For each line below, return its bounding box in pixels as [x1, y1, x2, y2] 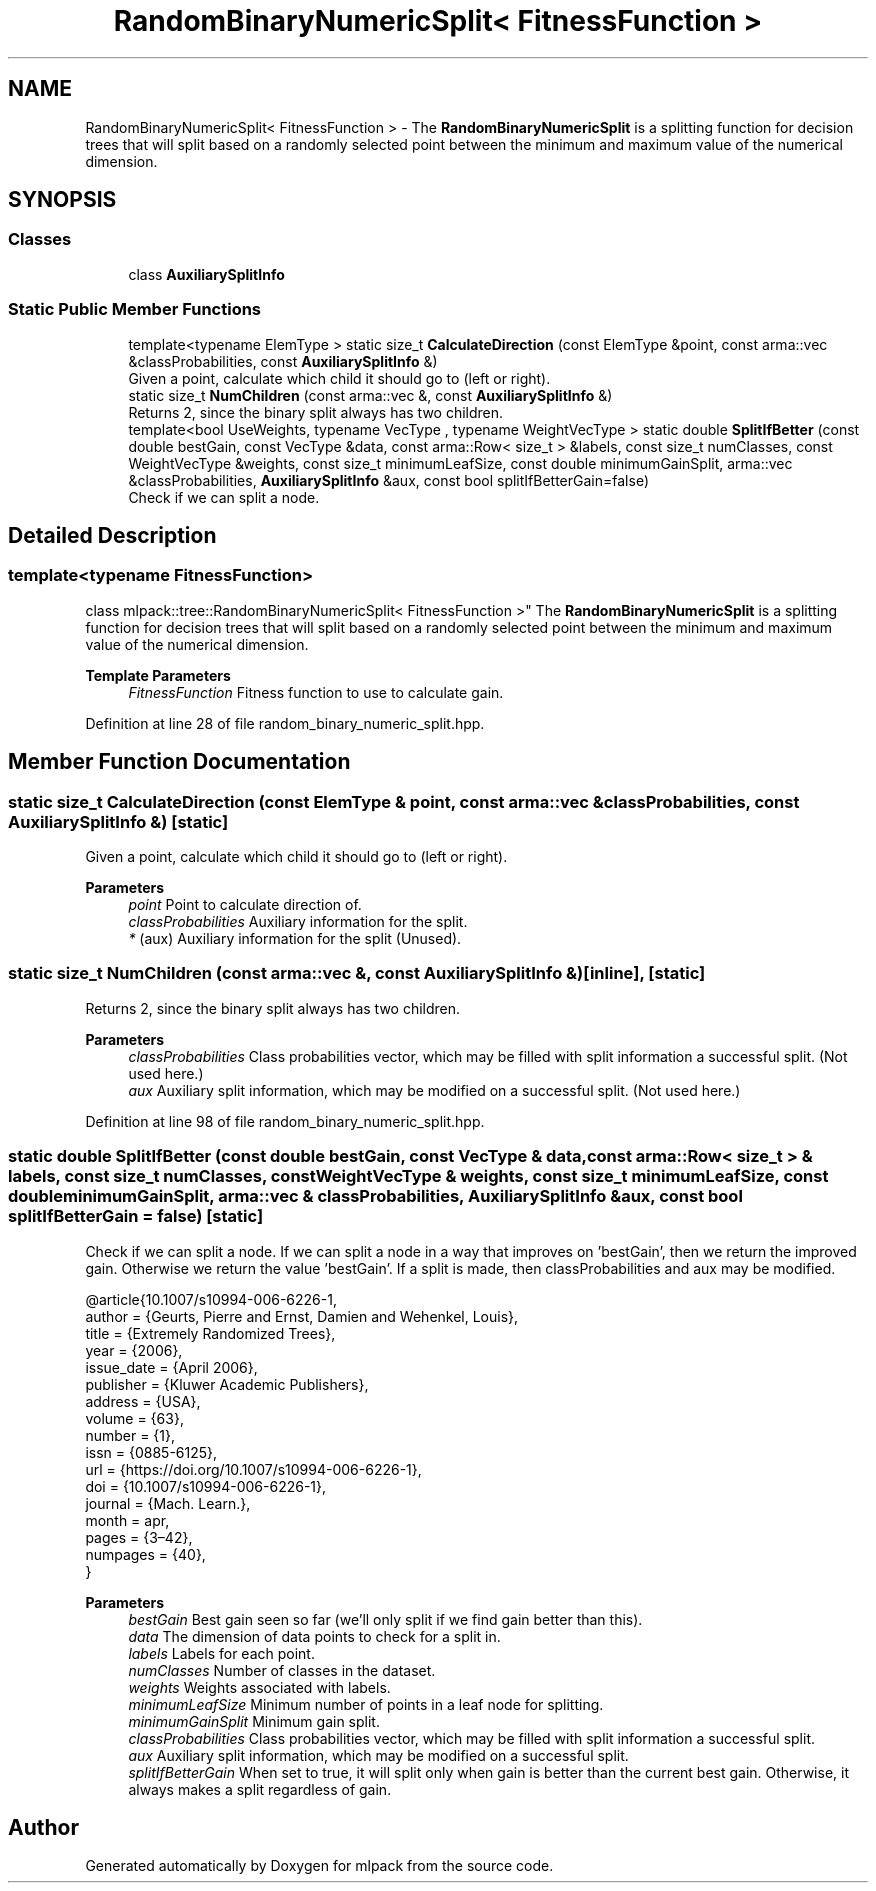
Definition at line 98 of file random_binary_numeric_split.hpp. [85, 1112, 485, 1130]
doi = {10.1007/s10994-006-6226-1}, [85, 1477, 327, 1495]
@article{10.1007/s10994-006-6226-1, [85, 1290, 337, 1308]
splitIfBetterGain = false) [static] [8, 1206, 264, 1227]
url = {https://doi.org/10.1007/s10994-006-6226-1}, [85, 1460, 422, 1478]
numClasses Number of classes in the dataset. [128, 1661, 436, 1679]
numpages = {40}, [85, 1545, 206, 1563]
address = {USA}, [85, 1392, 201, 1410]
